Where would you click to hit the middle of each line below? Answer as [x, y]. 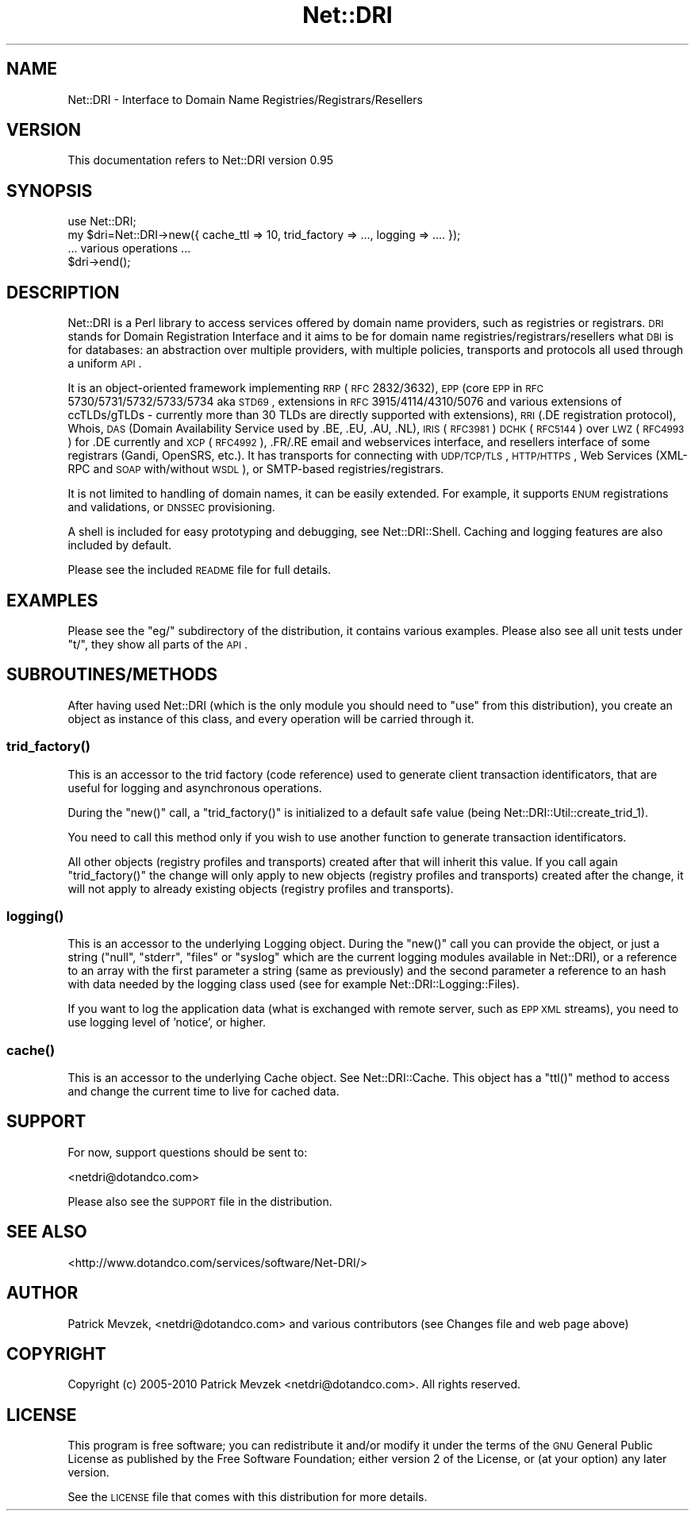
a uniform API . [105, 364]
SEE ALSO [47, 1232]
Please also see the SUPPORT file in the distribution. [200, 1201]
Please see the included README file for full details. [200, 570]
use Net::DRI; [102, 221]
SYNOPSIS [50, 191]
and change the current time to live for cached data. [204, 1092]
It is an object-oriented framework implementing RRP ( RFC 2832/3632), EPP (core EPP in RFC [306, 388]
